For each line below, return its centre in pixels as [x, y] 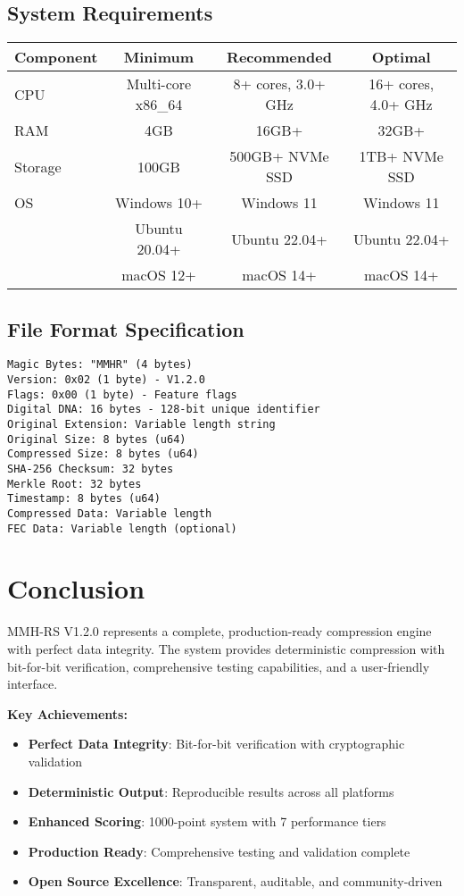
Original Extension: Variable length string [141, 425]
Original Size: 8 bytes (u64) [97, 439]
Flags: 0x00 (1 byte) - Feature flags [122, 394]
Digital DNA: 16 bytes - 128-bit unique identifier [164, 410]
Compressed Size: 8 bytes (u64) [103, 454]
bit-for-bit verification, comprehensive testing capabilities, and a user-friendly [219, 666]
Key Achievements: [67, 713]
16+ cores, [402, 84]
